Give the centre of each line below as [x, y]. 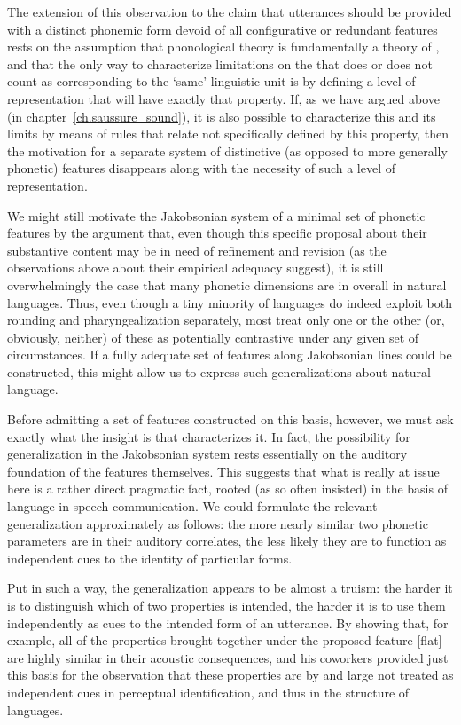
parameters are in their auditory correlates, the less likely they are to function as [227, 541]
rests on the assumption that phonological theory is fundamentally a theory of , [223, 47]
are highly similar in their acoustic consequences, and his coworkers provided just [228, 657]
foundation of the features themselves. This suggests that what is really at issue [223, 471]
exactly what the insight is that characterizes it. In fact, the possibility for [209, 436]
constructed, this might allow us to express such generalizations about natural [219, 371]
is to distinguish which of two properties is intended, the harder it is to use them [227, 605]
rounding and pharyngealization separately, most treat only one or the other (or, [226, 320]
